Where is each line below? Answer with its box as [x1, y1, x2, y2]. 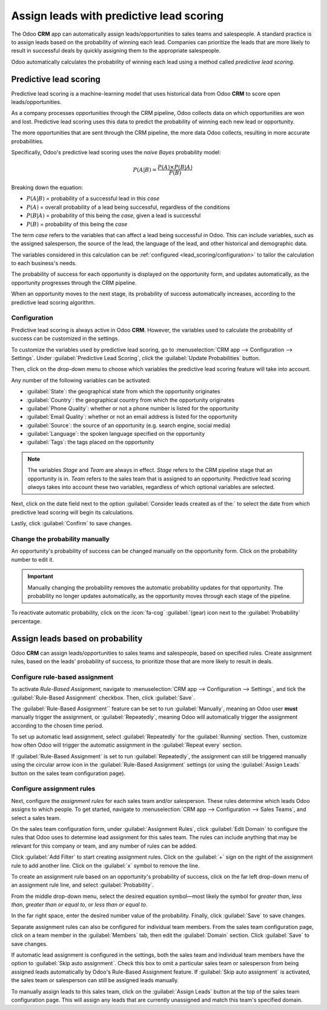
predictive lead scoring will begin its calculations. [11, 508, 134, 516]
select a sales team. [11, 814, 61, 821]
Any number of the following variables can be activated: [11, 376, 151, 384]
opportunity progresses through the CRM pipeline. [11, 279, 137, 286]
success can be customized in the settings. [11, 335, 119, 342]
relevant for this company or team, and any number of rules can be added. [11, 842, 197, 850]
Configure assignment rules [11, 784, 96, 793]
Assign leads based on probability [11, 633, 143, 644]
